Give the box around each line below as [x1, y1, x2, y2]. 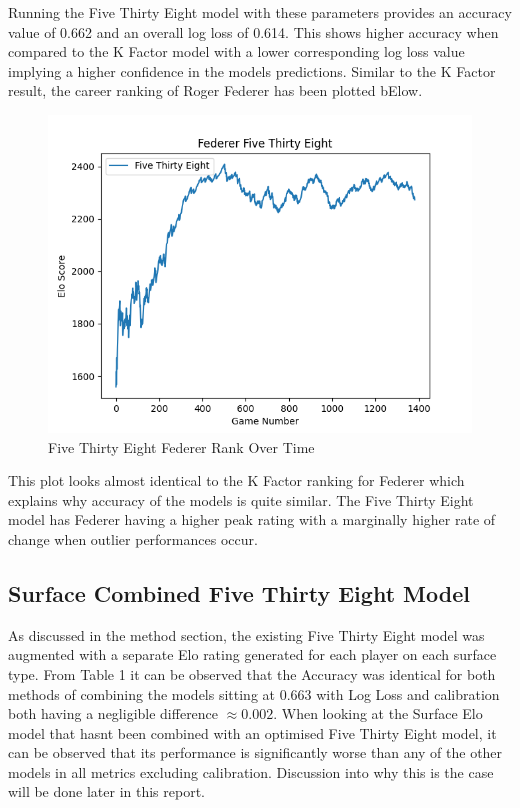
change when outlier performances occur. [8, 528, 258, 549]
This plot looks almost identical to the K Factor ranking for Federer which [8, 470, 465, 491]
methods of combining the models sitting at [8, 683, 276, 704]
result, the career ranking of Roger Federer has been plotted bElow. [8, 80, 423, 101]
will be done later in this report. [8, 781, 205, 802]
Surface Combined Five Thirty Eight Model [8, 577, 470, 608]
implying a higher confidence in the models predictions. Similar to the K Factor [8, 60, 496, 81]
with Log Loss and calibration [316, 683, 500, 704]
